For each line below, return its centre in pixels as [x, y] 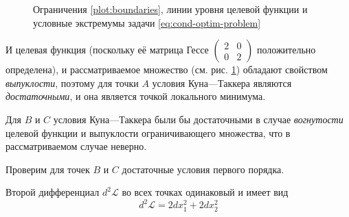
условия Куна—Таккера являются [222, 82]
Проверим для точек [48, 169]
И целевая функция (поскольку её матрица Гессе [107, 50]
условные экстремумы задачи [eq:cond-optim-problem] [147, 22]
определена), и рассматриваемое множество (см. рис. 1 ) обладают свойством [167, 69]
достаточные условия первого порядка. [203, 169]
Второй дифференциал [53, 192]
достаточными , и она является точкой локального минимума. [136, 96]
